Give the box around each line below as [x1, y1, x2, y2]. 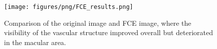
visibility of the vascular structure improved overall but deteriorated [4, 27, 213, 38]
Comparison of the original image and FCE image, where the [4, 17, 191, 28]
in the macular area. [4, 37, 66, 47]
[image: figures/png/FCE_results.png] [4, 3, 133, 10]
